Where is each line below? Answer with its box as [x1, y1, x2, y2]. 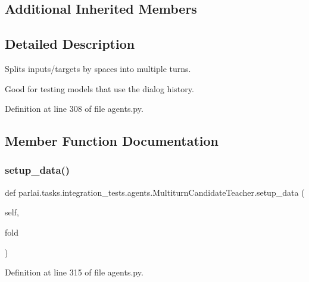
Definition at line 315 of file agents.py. [5, 266, 143, 278]
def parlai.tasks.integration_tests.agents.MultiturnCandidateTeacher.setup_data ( [5, 186, 305, 198]
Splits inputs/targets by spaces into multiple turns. [5, 62, 191, 74]
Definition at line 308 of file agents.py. [5, 102, 143, 115]
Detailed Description [5, 35, 135, 53]
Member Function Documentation [5, 131, 219, 150]
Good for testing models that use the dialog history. [5, 82, 194, 95]
